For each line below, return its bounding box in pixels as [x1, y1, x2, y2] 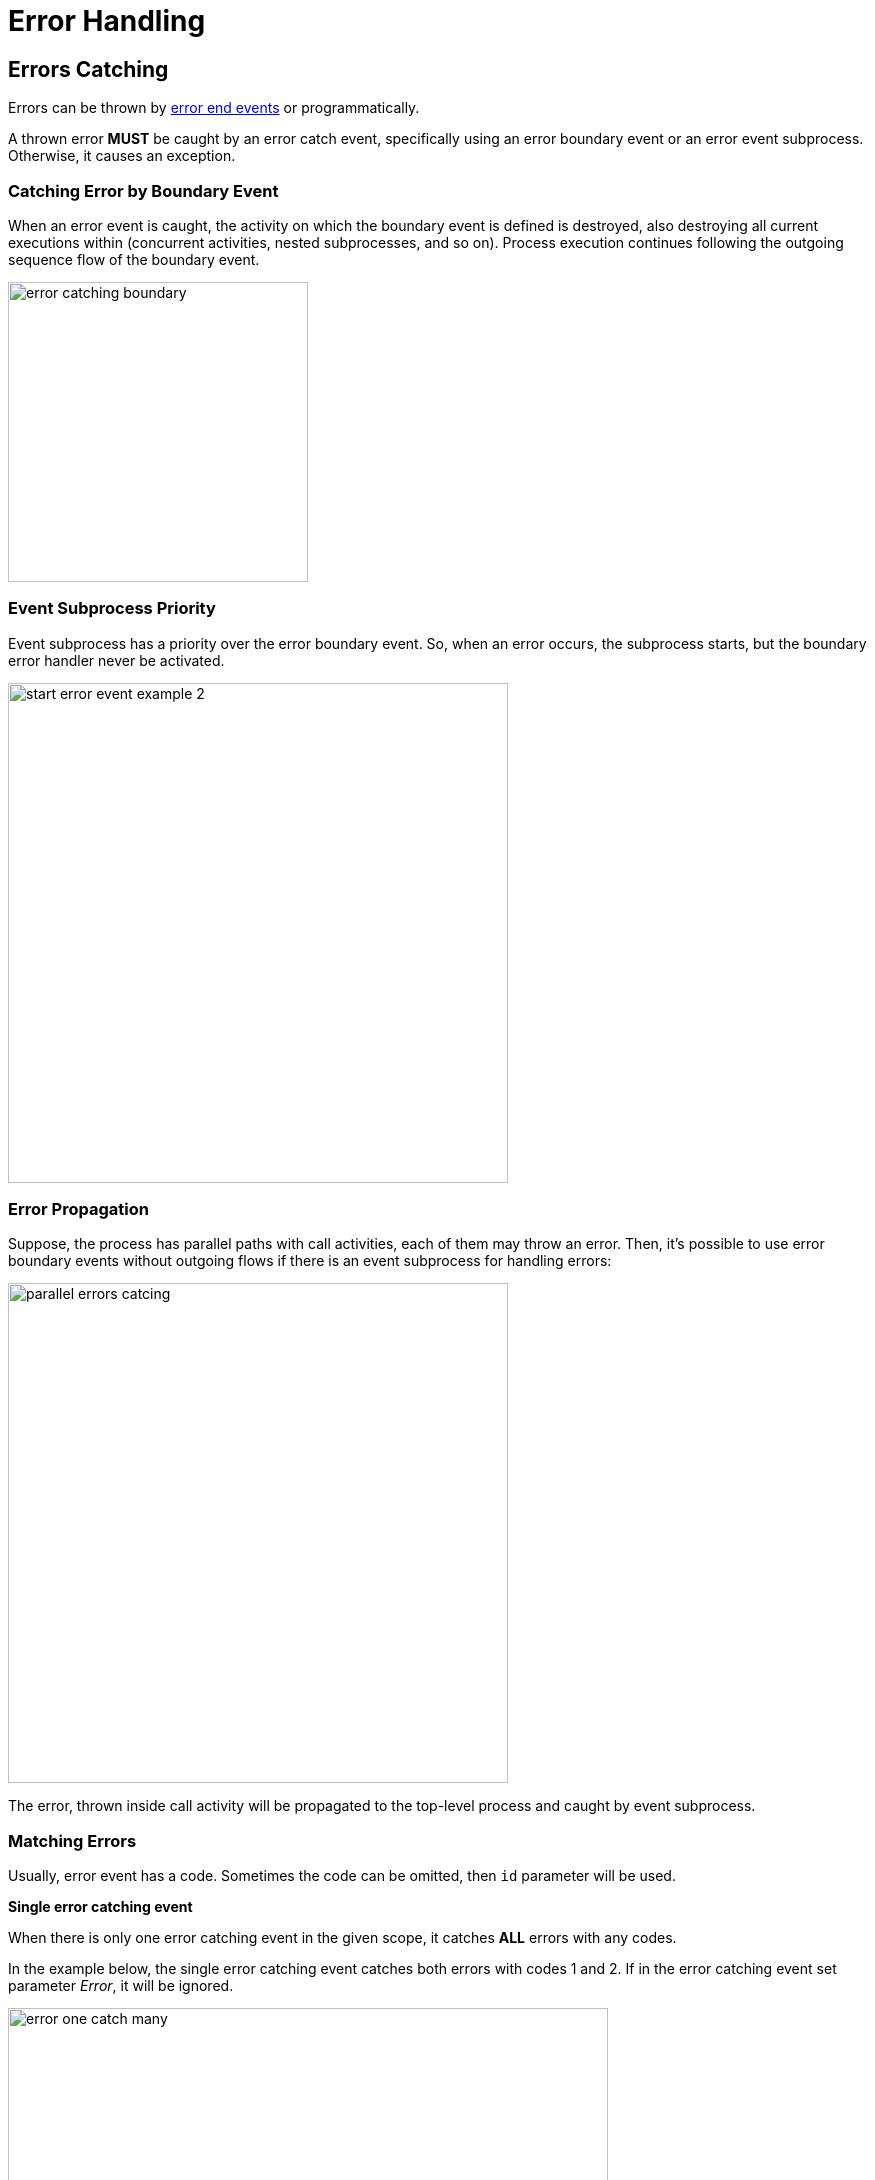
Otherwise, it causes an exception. [8, 147, 236, 165]
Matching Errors [8, 1830, 137, 1851]
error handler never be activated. [8, 651, 225, 669]
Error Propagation [8, 1199, 149, 1220]
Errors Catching [8, 56, 169, 82]
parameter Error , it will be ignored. [8, 1977, 234, 1995]
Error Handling [8, 4, 206, 38]
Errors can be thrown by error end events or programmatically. [8, 99, 420, 117]
